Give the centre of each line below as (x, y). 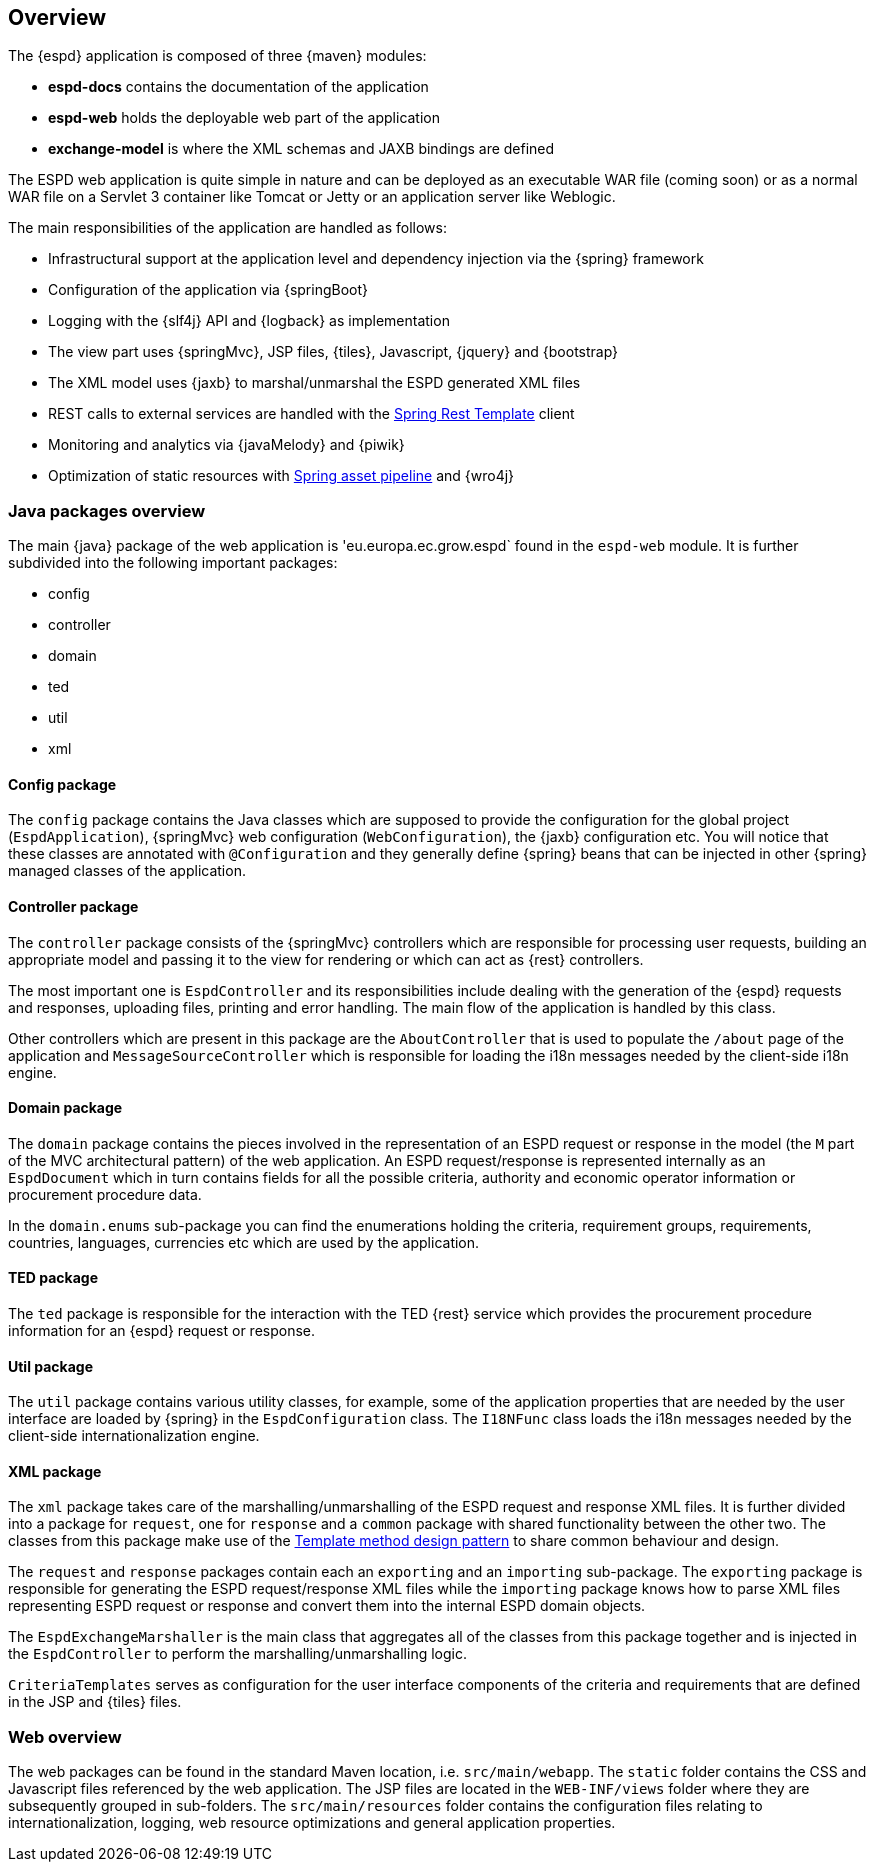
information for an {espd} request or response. (162, 1331)
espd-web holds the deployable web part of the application (244, 118)
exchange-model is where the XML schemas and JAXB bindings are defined (301, 149)
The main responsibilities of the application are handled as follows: (227, 228)
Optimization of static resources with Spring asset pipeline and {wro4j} (281, 476)
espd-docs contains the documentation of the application (238, 87)
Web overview (65, 1736)
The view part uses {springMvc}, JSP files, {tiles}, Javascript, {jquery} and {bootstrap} (333, 352)
